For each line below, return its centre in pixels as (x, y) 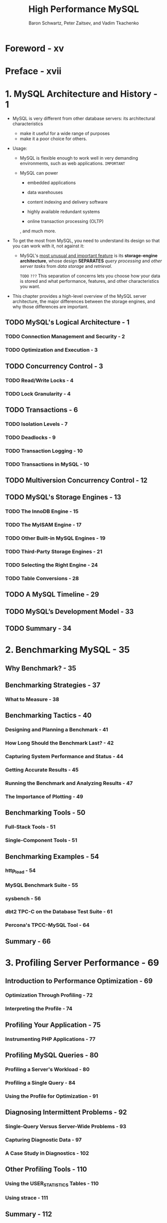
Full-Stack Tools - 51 (30, 827)
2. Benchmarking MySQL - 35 (68, 650)
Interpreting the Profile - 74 (39, 1009)
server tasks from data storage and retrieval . (66, 266)
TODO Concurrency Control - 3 (54, 366)
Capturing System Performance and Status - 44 (64, 757)
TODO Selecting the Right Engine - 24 (52, 565)
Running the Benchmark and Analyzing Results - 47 (69, 783)
